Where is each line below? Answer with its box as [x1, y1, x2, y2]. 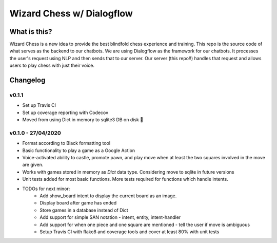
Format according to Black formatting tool [22, 140, 110, 146]
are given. [22, 162, 44, 168]
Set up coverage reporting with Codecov [22, 109, 109, 116]
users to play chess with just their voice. [9, 62, 95, 69]
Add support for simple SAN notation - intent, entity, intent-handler [39, 214, 181, 220]
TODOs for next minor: [22, 185, 70, 192]
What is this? [9, 27, 52, 36]
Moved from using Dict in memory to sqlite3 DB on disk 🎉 [22, 117, 144, 123]
